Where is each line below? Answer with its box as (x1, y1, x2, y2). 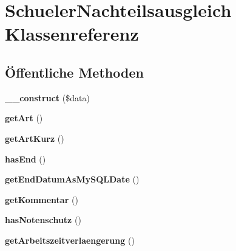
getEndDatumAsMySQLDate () (5, 173, 140, 186)
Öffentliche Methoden (5, 62, 144, 81)
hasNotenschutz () (5, 213, 81, 226)
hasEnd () (5, 152, 46, 165)
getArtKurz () (5, 132, 64, 144)
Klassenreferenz (5, 21, 139, 46)
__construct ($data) (5, 91, 90, 104)
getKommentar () (5, 193, 78, 206)
